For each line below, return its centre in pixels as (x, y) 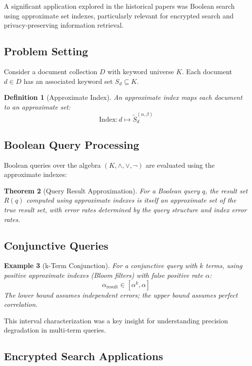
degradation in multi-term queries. (55, 330)
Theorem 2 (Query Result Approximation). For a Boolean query (102, 190)
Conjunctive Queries (56, 245)
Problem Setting (46, 51)
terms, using (224, 265)
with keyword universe (141, 71)
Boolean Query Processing (72, 144)
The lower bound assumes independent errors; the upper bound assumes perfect (121, 294)
